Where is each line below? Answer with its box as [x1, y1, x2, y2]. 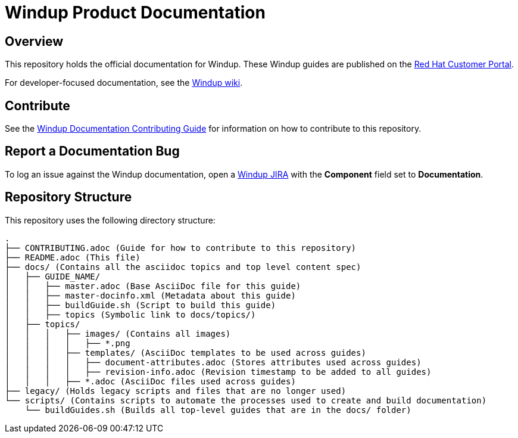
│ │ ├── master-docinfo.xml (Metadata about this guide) [5, 290, 296, 300]
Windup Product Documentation [5, 2, 266, 23]
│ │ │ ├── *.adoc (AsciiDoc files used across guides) [5, 376, 296, 386]
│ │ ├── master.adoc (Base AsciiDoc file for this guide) [5, 281, 301, 291]
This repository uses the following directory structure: [5, 215, 216, 225]
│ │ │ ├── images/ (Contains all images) [5, 328, 231, 338]
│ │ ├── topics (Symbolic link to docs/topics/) [5, 309, 256, 319]
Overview [5, 33, 64, 49]
